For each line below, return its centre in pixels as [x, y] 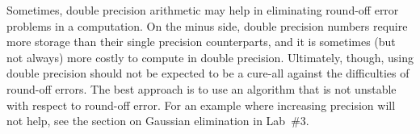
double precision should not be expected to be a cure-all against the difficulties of [208, 73]
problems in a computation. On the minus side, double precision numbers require [207, 25]
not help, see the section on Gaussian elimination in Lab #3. [158, 121]
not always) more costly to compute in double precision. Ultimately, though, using [210, 57]
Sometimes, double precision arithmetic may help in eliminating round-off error [203, 10]
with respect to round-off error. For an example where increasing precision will [201, 105]
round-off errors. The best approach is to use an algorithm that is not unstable [202, 88]
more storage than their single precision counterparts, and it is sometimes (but [201, 42]
